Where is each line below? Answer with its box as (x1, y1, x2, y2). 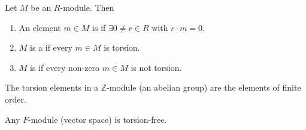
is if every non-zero (30, 61, 100, 73)
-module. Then (60, 1, 114, 13)
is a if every (30, 41, 72, 54)
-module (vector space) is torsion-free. (28, 113, 167, 125)
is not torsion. (131, 61, 182, 73)
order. (5, 92, 26, 105)
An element (19, 21, 61, 33)
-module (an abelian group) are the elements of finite (107, 81, 301, 94)
